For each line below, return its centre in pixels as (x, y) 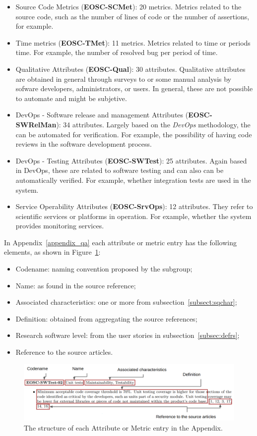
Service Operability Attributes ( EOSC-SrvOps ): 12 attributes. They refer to (134, 206)
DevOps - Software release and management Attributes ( (102, 115)
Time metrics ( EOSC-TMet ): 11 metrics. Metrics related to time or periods (133, 42)
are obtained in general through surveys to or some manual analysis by (123, 79)
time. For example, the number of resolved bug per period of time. (117, 52)
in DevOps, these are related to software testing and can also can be (120, 170)
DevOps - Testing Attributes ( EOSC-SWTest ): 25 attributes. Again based (131, 160)
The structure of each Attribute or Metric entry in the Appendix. (123, 427)
